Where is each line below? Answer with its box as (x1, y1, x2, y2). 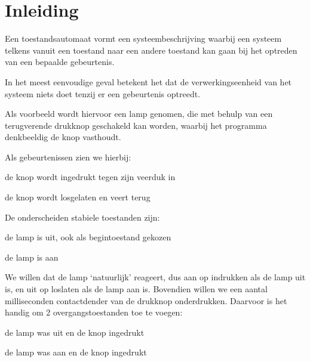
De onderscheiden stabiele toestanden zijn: (5, 211, 160, 223)
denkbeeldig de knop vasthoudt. (5, 131, 121, 143)
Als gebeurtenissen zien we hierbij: (5, 150, 131, 163)
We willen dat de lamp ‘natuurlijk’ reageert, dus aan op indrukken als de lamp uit (5, 271, 306, 283)
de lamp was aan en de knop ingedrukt (5, 346, 147, 358)
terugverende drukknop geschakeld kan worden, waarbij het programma (5, 119, 267, 131)
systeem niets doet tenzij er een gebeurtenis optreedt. (5, 87, 201, 100)
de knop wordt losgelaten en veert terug (5, 191, 151, 203)
